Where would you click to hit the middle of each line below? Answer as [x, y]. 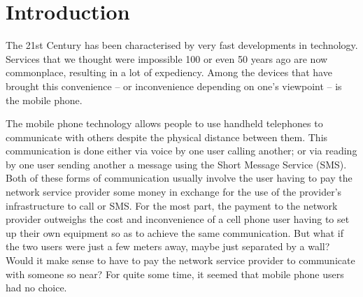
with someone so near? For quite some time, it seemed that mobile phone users [175, 274]
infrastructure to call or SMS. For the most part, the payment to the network [172, 205]
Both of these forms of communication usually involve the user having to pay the [179, 178]
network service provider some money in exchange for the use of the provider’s [174, 192]
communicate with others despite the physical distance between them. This [167, 137]
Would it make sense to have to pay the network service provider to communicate [180, 260]
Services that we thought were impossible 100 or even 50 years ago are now [167, 58]
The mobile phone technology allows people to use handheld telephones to [164, 123]
